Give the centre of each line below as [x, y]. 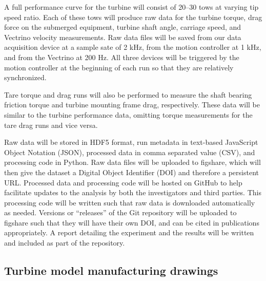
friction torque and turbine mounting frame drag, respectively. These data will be [132, 105]
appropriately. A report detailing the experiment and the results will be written [129, 232]
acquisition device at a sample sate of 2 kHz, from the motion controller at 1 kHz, [133, 47]
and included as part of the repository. [65, 243]
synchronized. [25, 77]
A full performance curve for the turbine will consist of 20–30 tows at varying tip [131, 7]
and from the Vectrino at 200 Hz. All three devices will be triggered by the [122, 57]
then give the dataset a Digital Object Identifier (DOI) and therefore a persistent [131, 172]
